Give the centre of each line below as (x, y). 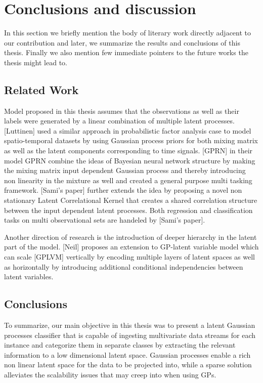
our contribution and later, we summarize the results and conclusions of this (122, 42)
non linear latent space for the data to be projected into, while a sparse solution (128, 365)
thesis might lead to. (36, 62)
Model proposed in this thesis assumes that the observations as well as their (122, 111)
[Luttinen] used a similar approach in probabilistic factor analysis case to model (128, 130)
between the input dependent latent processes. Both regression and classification (128, 210)
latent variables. (29, 276)
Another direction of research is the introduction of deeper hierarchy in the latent (130, 237)
